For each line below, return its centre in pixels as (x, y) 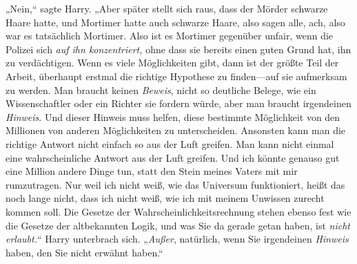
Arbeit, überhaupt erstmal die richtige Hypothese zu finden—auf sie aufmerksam (176, 76)
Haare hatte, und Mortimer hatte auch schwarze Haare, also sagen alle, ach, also (175, 22)
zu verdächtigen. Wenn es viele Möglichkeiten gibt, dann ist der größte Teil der (172, 63)
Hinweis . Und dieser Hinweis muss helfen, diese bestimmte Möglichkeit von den (173, 116)
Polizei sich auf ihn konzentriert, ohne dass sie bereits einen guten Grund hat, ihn (178, 49)
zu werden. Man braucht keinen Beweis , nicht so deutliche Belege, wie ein (161, 89)
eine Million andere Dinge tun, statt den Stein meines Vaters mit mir (152, 171)
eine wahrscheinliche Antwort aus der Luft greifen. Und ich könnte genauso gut (173, 157)
